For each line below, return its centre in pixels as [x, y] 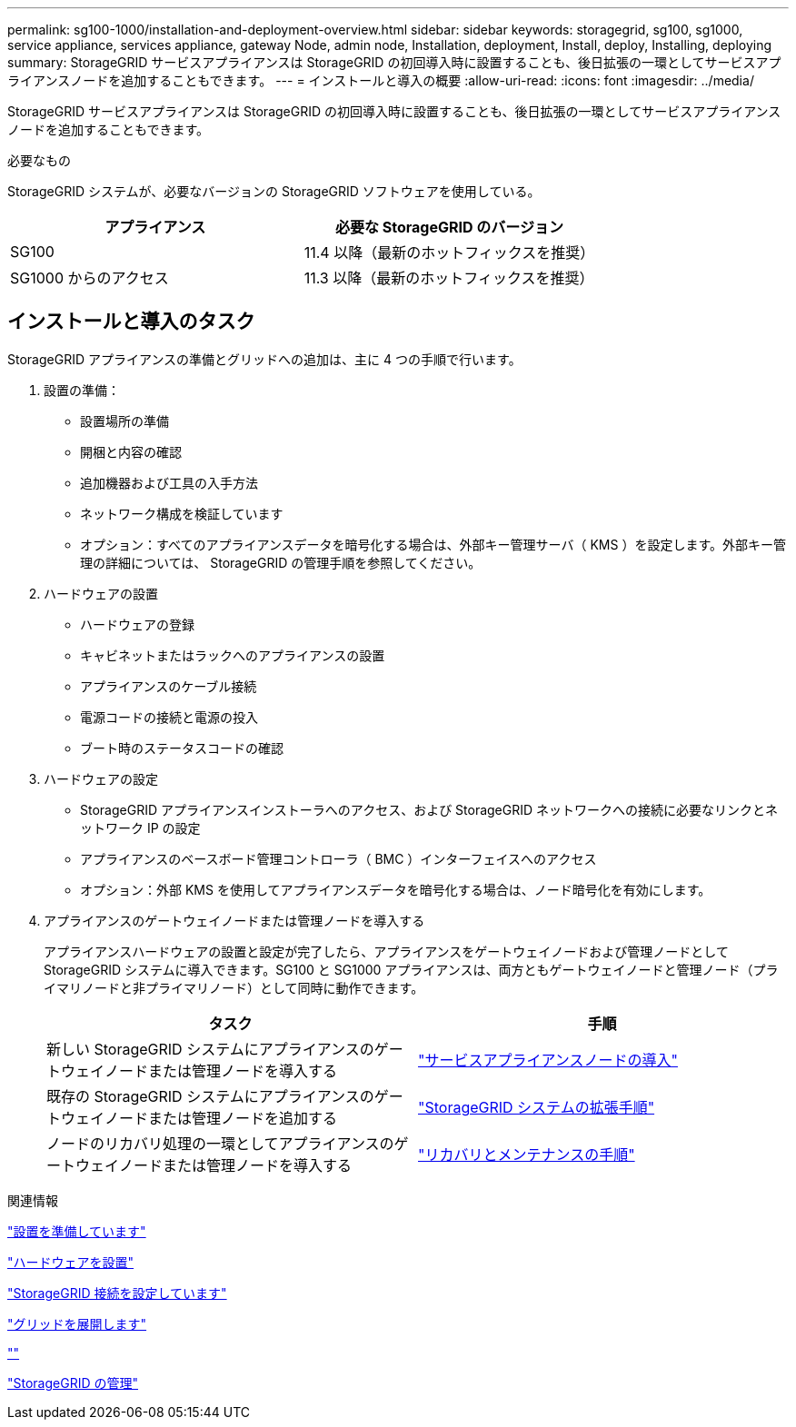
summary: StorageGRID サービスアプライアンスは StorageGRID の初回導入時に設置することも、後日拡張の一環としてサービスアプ [394, 62]
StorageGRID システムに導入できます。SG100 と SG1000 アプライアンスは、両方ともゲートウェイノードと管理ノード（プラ [411, 969]
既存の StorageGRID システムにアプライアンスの [210, 1096]
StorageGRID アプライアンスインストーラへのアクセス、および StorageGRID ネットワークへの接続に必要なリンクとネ [429, 809]
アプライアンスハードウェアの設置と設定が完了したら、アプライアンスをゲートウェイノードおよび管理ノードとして [386, 951]
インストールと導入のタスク [131, 322]
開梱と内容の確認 [131, 451]
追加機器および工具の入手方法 [169, 482]
